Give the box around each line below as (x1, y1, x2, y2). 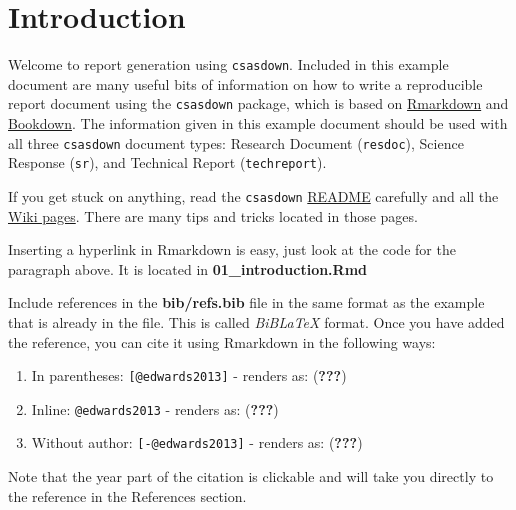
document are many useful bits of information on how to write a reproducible (8, 73, 483, 94)
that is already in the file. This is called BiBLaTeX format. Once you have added (8, 311, 505, 332)
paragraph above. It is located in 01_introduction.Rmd (8, 258, 368, 279)
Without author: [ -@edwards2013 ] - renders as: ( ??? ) (31, 432, 363, 453)
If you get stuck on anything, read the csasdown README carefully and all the (8, 185, 499, 206)
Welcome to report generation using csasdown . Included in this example (8, 54, 449, 75)
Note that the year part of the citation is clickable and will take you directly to (8, 466, 494, 487)
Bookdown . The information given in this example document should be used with (8, 113, 508, 134)
